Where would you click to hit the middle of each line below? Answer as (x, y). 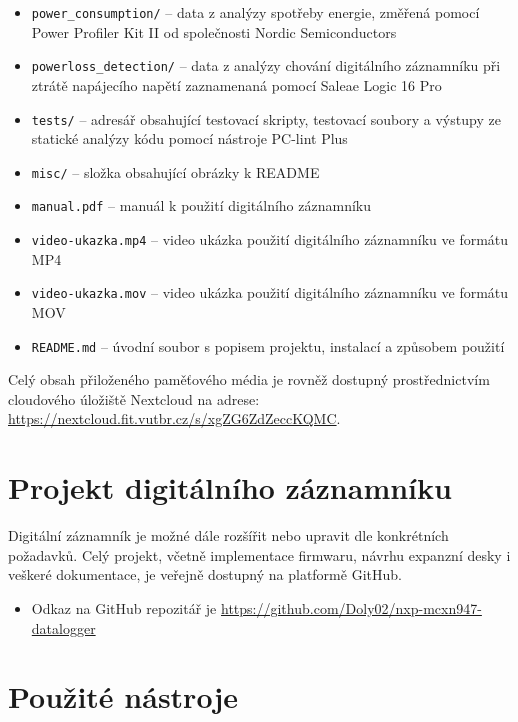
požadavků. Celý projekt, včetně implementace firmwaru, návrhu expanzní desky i (259, 554)
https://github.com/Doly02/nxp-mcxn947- (351, 607)
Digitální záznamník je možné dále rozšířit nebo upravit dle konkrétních (228, 535)
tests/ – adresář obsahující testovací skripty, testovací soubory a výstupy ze (266, 118)
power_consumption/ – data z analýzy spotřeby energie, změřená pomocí (255, 12)
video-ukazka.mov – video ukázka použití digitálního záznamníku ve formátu (270, 292)
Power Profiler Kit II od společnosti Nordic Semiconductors (214, 31)
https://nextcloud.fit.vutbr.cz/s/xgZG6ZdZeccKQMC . (174, 418)
